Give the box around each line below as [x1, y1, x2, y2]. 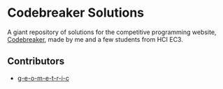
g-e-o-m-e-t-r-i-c [17, 74, 70, 82]
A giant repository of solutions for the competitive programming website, [7, 28, 217, 36]
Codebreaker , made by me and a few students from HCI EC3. [7, 35, 183, 43]
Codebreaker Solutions [7, 5, 145, 21]
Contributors [7, 56, 65, 67]
